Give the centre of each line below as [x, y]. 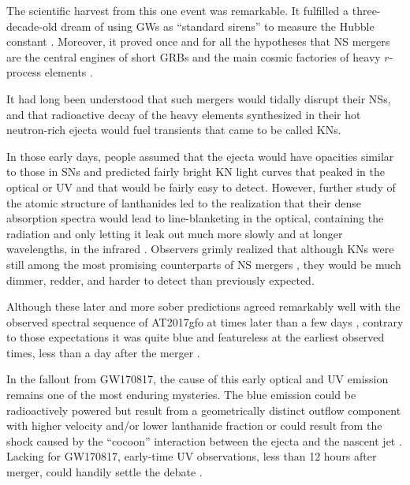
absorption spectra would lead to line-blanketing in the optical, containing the [195, 218]
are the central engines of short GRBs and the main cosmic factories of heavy [194, 56]
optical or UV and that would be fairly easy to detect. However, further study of [201, 187]
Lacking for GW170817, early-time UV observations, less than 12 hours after [192, 456]
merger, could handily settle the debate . [104, 472]
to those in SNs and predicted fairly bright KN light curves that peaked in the [196, 172]
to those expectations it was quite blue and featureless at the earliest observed [196, 337]
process [24, 72]
